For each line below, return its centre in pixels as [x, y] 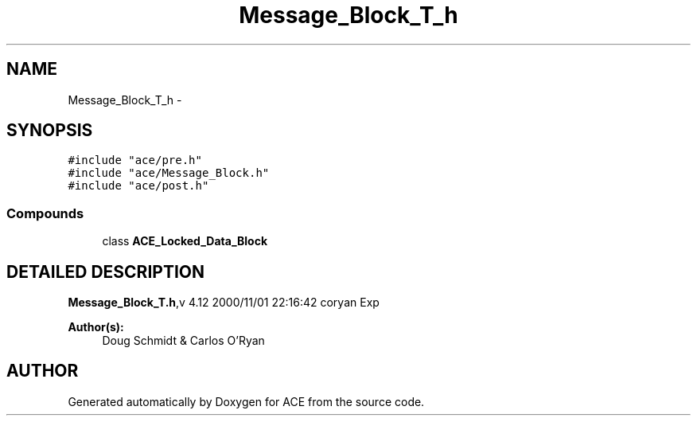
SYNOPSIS [50, 131]
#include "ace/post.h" [138, 186]
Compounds [45, 213]
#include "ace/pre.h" [135, 160]
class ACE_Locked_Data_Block [185, 241]
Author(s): [96, 327]
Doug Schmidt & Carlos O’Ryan [183, 341]
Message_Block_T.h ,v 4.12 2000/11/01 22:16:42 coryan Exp [224, 303]
